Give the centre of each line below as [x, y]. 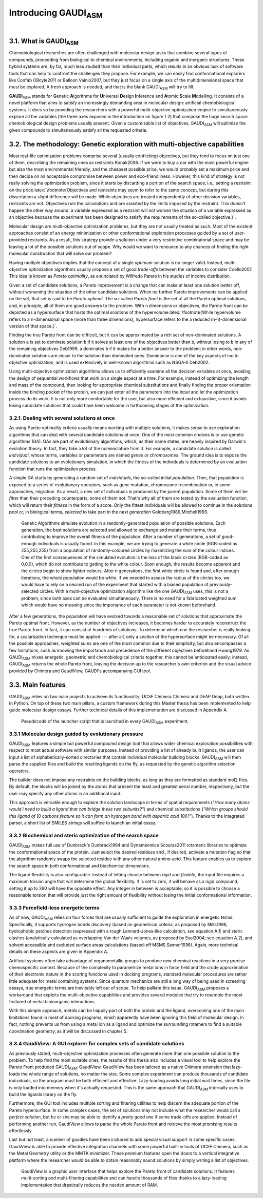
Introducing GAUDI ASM [56, 14]
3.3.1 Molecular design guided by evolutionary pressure [76, 734]
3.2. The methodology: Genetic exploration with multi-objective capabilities [127, 144]
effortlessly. [21, 1131]
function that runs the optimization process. [53, 469]
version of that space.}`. [33, 326]
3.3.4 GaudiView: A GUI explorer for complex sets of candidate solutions [97, 1044]
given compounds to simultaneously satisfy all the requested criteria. [78, 130]
